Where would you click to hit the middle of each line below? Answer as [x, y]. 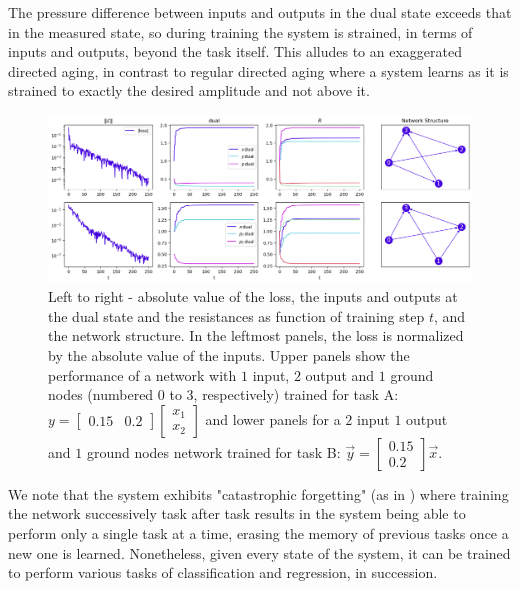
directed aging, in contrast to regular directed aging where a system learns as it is [258, 70]
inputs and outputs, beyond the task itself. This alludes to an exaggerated [235, 51]
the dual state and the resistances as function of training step [236, 315]
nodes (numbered [101, 394]
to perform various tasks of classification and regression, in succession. [223, 572]
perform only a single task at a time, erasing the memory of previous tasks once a [258, 533]
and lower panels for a [273, 418]
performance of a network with [142, 374]
